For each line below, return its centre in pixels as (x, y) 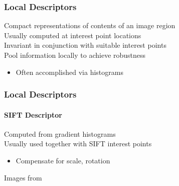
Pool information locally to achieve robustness (75, 55)
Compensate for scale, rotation (63, 161)
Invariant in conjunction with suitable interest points (85, 45)
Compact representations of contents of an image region (90, 25)
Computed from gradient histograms (60, 133)
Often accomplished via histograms (69, 72)
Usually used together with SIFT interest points (78, 144)
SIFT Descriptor (33, 114)
